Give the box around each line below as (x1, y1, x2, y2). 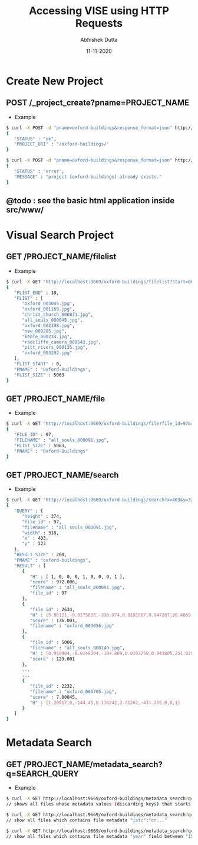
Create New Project (6, 74, 104, 88)
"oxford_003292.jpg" (21, 350, 72, 356)
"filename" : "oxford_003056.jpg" (29, 623, 115, 629)
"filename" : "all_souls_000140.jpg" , (29, 645, 126, 651)
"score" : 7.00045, (29, 694, 78, 700)
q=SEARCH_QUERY (6, 768, 80, 778)
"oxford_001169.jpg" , (21, 306, 75, 312)
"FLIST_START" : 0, (14, 361, 62, 367)
